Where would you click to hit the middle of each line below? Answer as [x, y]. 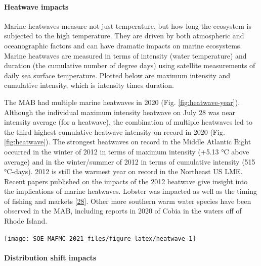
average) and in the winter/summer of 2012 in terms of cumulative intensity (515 [130, 161]
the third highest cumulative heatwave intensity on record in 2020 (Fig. [115, 131]
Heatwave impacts [36, 6]
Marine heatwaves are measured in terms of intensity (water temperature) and [125, 55]
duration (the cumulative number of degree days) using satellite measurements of [130, 65]
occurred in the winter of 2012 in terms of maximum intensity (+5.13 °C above [127, 151]
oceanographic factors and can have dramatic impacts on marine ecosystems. [123, 45]
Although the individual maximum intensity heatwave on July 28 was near [120, 112]
